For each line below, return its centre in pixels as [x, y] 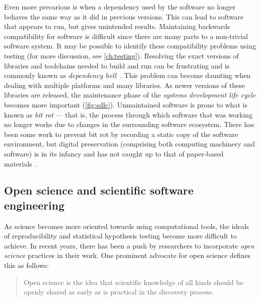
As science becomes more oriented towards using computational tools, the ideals [126, 226]
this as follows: [26, 265]
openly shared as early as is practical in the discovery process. [119, 292]
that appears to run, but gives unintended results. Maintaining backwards [117, 26]
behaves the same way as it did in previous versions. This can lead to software [124, 16]
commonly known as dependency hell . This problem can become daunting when [127, 75]
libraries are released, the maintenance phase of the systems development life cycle [130, 95]
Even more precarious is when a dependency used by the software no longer [120, 6]
